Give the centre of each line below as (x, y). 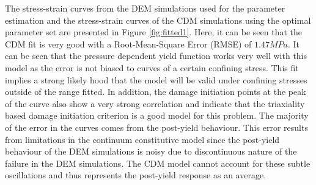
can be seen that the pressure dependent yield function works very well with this (156, 56)
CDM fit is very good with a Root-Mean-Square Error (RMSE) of (128, 44)
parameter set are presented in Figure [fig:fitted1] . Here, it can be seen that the (153, 32)
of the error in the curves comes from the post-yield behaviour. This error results (156, 127)
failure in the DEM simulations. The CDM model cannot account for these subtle (158, 163)
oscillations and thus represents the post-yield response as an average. (136, 175)
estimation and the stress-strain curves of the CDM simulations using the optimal (158, 20)
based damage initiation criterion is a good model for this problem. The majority (157, 115)
